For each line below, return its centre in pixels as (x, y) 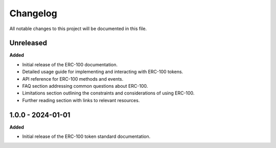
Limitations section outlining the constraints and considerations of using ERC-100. (108, 93)
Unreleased (28, 43)
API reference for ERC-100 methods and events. (73, 79)
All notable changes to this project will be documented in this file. (78, 29)
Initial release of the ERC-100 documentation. (70, 64)
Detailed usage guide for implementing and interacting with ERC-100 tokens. (103, 72)
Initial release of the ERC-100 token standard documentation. (86, 137)
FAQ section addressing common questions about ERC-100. (85, 86)
